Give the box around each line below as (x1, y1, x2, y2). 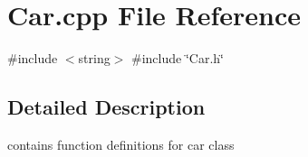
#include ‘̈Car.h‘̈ (131, 49, 224, 68)
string (78, 49, 111, 68)
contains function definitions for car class (7, 134, 235, 153)
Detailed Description (7, 93, 206, 121)
